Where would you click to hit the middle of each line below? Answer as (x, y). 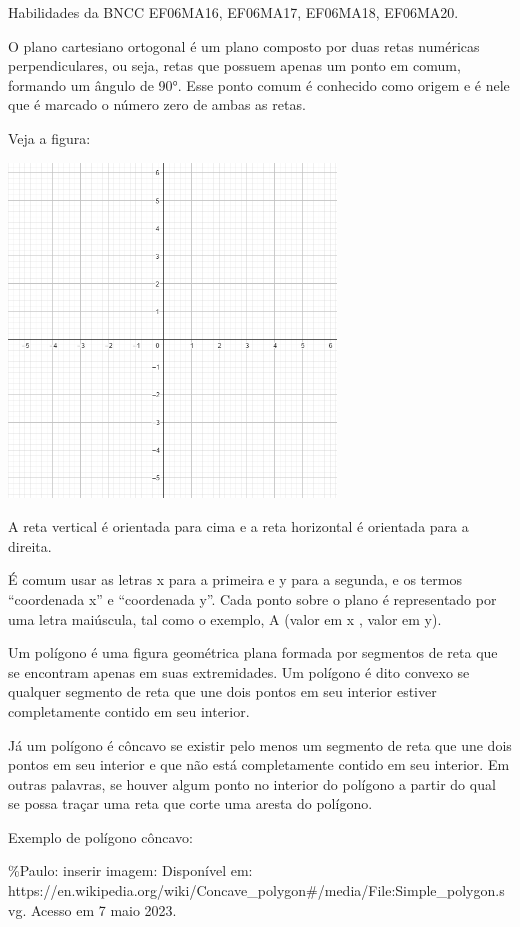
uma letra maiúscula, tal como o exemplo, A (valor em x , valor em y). (225, 618)
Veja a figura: (49, 137)
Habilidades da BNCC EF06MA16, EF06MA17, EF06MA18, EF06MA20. (233, 12)
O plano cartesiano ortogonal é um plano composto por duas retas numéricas (244, 45)
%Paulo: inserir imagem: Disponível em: (130, 870)
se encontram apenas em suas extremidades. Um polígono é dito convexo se (239, 671)
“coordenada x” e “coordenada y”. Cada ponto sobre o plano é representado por (252, 598)
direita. (30, 545)
